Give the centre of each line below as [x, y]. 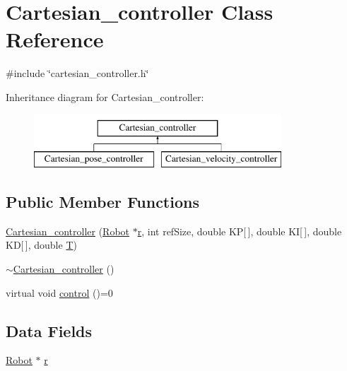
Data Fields [49, 330]
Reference [55, 39]
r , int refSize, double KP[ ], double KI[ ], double [240, 231]
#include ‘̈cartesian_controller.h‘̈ [77, 73]
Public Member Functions [102, 202]
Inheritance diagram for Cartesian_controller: [105, 96]
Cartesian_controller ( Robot [68, 231]
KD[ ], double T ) [41, 245]
